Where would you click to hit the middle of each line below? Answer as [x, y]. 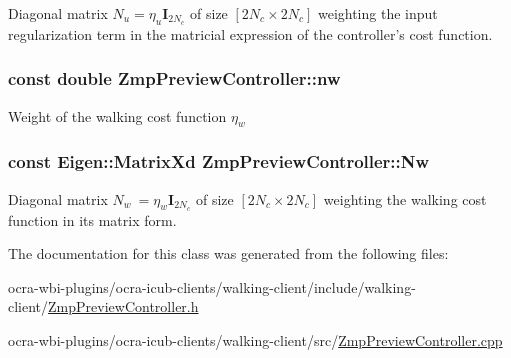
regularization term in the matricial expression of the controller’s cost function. [250, 33]
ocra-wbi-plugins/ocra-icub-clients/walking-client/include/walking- [212, 286]
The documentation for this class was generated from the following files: [228, 253]
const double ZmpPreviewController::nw [174, 78]
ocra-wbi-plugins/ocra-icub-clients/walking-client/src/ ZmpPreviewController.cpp [255, 339]
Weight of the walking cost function [117, 115]
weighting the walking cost [405, 198]
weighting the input [377, 13]
